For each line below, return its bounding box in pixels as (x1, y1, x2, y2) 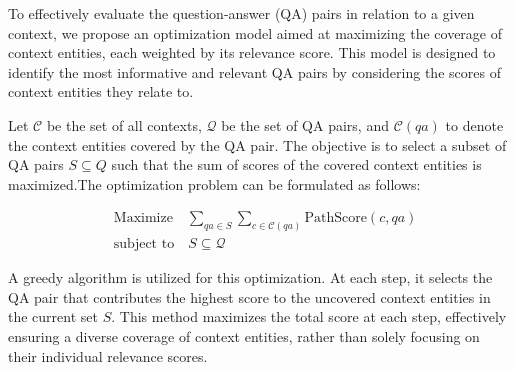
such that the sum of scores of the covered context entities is (111, 154, 482, 175)
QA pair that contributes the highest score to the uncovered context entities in (8, 286, 491, 307)
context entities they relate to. (8, 81, 194, 102)
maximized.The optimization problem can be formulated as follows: (8, 173, 421, 194)
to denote (445, 114, 504, 135)
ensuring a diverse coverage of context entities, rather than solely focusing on (8, 326, 480, 347)
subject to (113, 237, 175, 252)
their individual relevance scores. (8, 345, 208, 366)
